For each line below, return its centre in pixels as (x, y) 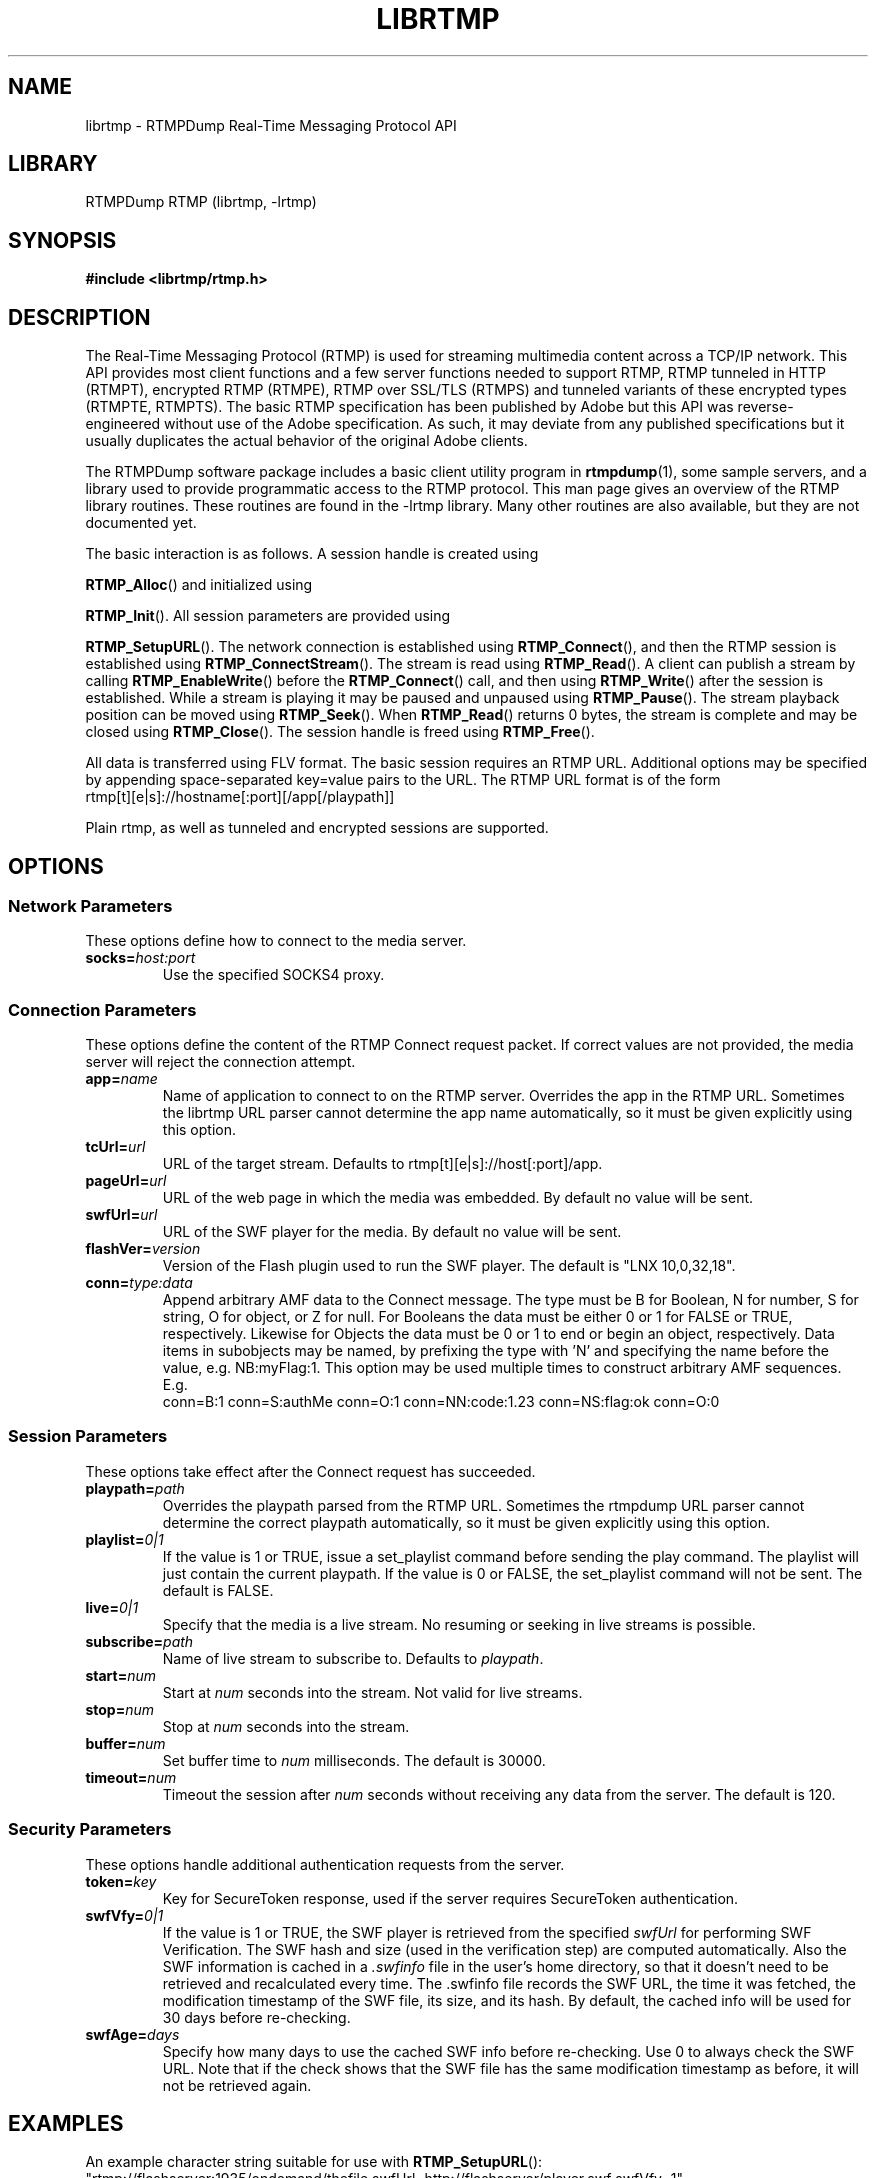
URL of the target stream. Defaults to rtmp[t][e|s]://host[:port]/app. (382, 1164)
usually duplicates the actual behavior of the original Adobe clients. (306, 441)
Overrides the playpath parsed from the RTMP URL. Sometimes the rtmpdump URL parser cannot (483, 1505)
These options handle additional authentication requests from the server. (325, 1864)
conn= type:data (139, 1283)
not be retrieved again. (237, 2085)
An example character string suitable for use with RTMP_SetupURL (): (314, 2162)
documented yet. (141, 523)
